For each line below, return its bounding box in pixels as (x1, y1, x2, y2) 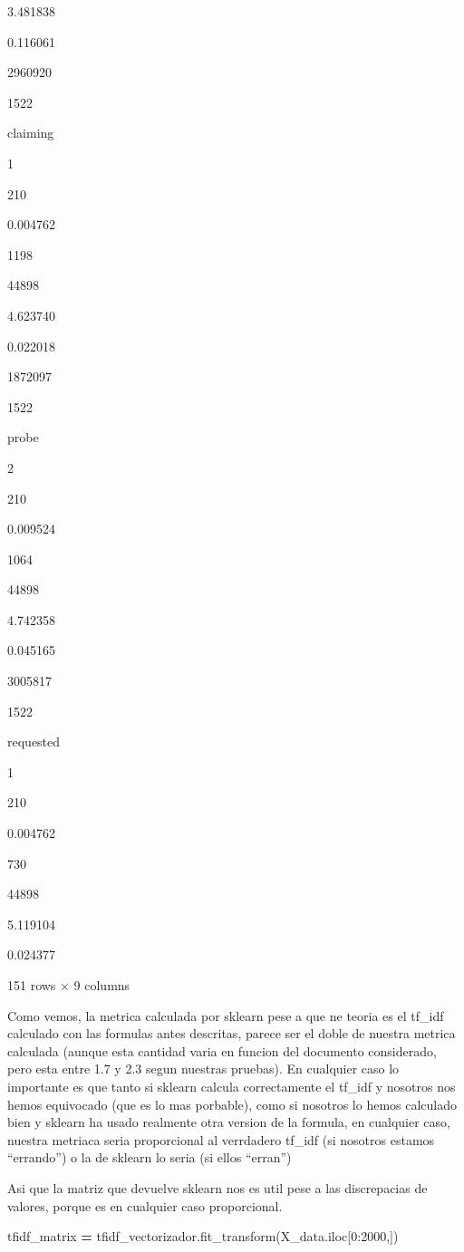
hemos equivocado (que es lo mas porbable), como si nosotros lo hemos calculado (7, 1094, 458, 1113)
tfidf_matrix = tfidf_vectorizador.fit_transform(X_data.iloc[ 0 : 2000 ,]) (7, 1227, 399, 1246)
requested (7, 732, 61, 751)
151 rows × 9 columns (7, 976, 130, 994)
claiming (7, 123, 54, 142)
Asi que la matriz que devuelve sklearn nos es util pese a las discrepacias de (7, 1178, 428, 1197)
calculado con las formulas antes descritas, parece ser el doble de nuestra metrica (7, 1024, 456, 1043)
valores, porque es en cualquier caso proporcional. (7, 1196, 283, 1215)
